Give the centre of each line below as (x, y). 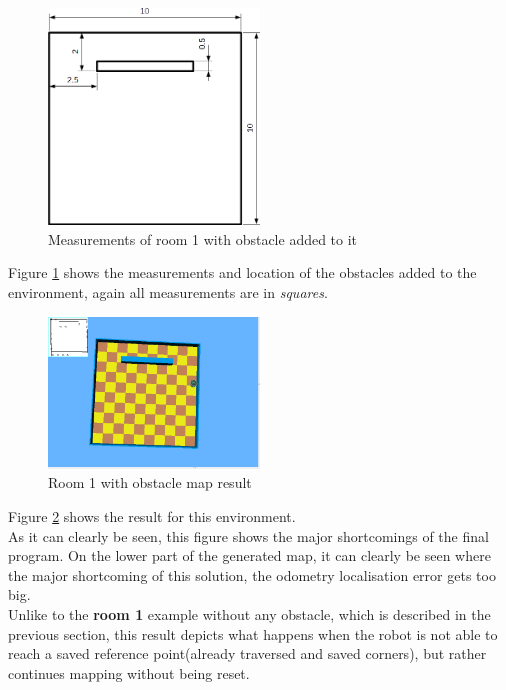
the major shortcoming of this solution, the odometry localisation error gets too (252, 574)
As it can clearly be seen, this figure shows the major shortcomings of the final (248, 535)
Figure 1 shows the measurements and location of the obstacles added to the (242, 272)
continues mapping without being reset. (129, 672)
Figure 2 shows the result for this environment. (152, 516)
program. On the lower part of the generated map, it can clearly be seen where (249, 555)
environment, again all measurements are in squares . (168, 292)
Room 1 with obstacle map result (150, 482)
